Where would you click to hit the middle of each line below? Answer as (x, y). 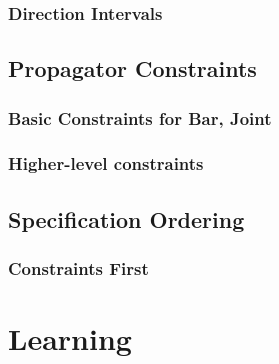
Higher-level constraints (106, 163)
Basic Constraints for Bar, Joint (140, 117)
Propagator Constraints (132, 68)
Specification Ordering (126, 218)
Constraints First (78, 268)
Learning (70, 338)
